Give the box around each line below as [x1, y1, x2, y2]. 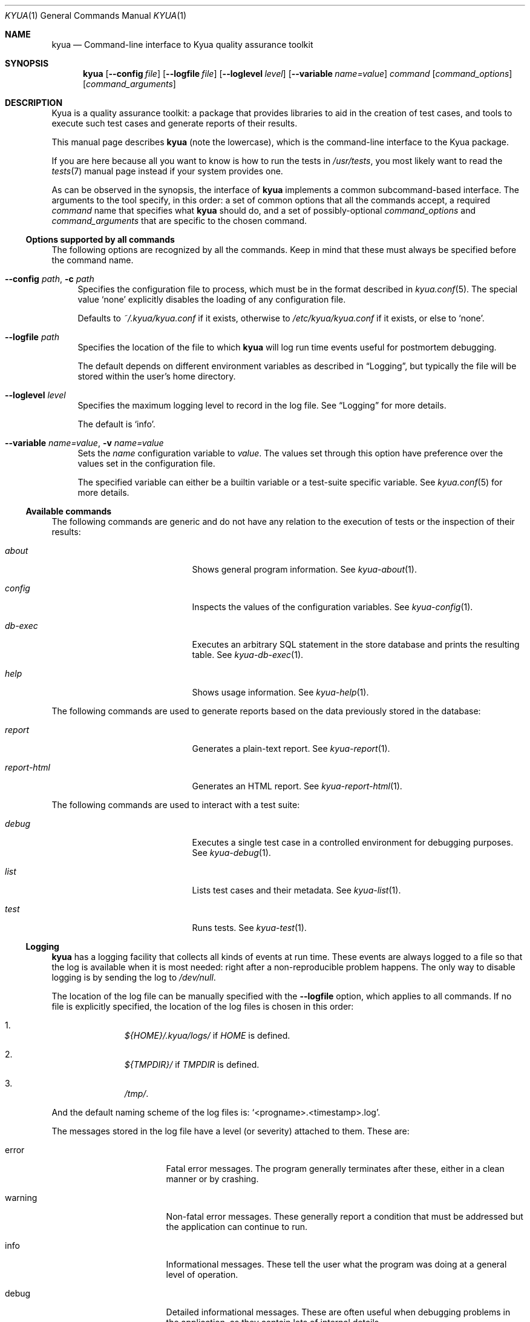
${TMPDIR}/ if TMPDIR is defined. [124, 1059, 260, 1070]
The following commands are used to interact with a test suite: [51, 800, 300, 810]
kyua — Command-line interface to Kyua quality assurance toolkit [51, 39, 313, 50]
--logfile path [5, 332, 59, 342]
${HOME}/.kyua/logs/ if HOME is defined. [124, 1030, 290, 1041]
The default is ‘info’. [77, 419, 155, 429]
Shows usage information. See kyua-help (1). [192, 687, 369, 697]
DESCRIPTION [5, 97, 63, 108]
